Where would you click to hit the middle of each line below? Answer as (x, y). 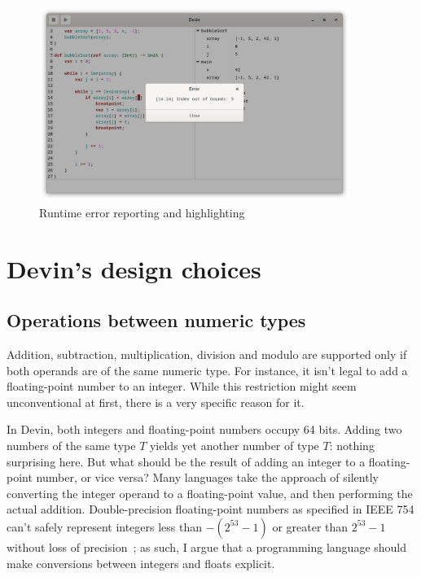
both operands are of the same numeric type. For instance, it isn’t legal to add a (207, 370)
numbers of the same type (71, 445)
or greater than (310, 526)
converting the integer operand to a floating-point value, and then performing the (210, 493)
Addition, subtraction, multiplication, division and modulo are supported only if (207, 354)
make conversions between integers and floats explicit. (141, 563)
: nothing (352, 445)
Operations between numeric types (156, 320)
